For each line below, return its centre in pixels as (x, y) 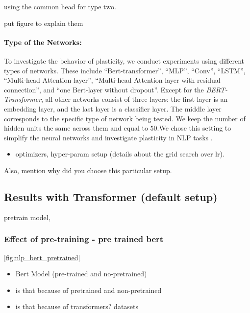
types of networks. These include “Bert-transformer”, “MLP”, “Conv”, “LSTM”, (125, 70)
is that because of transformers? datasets (77, 306)
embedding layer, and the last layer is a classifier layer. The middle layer (113, 108)
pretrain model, (27, 217)
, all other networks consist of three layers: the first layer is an (135, 99)
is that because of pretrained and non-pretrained (88, 290)
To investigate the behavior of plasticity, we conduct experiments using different (124, 60)
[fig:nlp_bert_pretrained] (42, 257)
